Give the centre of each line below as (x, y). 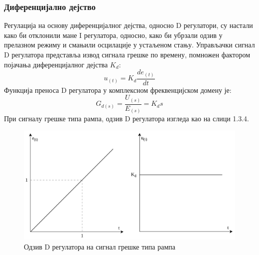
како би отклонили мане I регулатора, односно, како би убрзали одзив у (113, 35)
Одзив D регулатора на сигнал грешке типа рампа (100, 246)
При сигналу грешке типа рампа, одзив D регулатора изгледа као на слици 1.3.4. (127, 119)
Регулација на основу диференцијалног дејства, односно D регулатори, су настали (129, 25)
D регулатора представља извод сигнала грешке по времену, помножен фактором (127, 54)
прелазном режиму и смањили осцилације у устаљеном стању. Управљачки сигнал (129, 45)
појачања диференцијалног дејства (56, 64)
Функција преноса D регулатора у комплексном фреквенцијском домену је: (118, 90)
